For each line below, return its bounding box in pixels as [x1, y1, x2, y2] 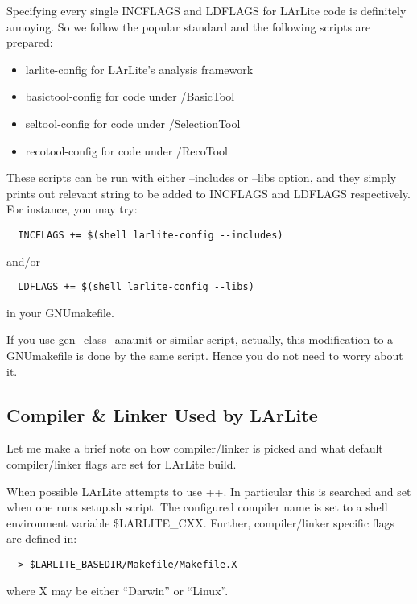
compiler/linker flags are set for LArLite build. [6, 456, 237, 473]
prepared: [6, 34, 53, 51]
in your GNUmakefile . [6, 304, 114, 321]
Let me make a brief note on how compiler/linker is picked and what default [6, 440, 383, 457]
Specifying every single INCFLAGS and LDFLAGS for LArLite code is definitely [6, 2, 407, 19]
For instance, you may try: [6, 201, 138, 217]
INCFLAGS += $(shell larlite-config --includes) [18, 229, 283, 241]
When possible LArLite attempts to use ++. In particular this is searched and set [6, 482, 411, 499]
